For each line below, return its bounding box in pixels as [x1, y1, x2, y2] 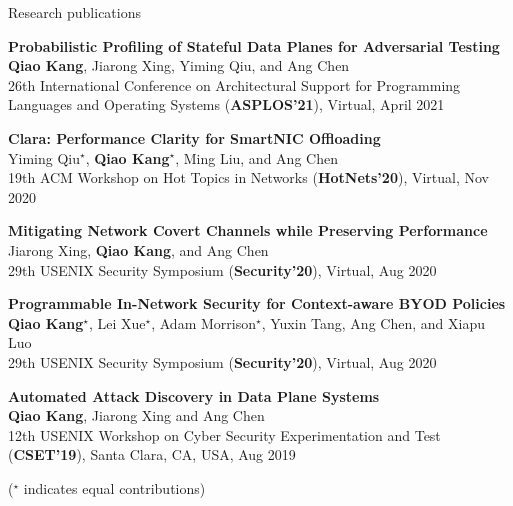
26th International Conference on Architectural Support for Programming [8, 74, 461, 95]
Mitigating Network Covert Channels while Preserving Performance [8, 220, 488, 241]
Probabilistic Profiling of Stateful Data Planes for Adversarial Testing [8, 35, 500, 56]
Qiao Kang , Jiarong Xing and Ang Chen [8, 405, 265, 426]
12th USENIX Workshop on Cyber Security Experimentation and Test [8, 424, 441, 445]
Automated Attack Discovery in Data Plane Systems [8, 385, 380, 406]
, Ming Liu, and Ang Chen [175, 147, 338, 168]
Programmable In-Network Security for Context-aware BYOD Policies [8, 293, 506, 314]
